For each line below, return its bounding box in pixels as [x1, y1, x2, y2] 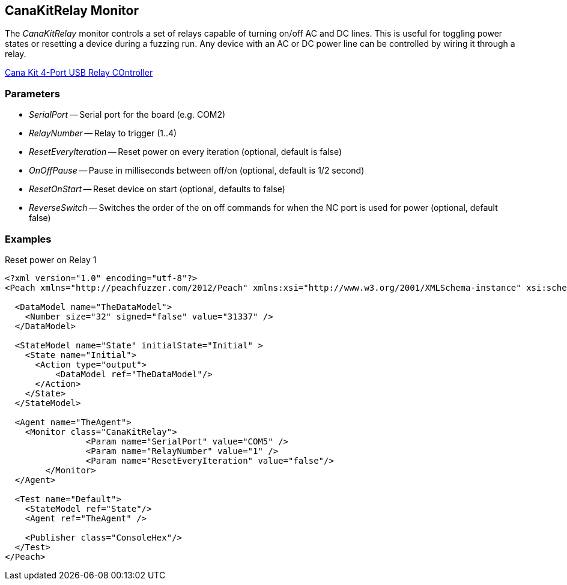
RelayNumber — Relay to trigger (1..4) [29, 128, 177, 139]
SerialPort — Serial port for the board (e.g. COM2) [29, 109, 226, 120]
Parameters [5, 87, 60, 100]
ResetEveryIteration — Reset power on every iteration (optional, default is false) [29, 147, 342, 157]
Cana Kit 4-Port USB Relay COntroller [5, 67, 153, 78]
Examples [5, 232, 52, 245]
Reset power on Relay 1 [5, 254, 97, 265]
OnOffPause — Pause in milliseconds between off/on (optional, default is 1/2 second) [29, 165, 365, 176]
